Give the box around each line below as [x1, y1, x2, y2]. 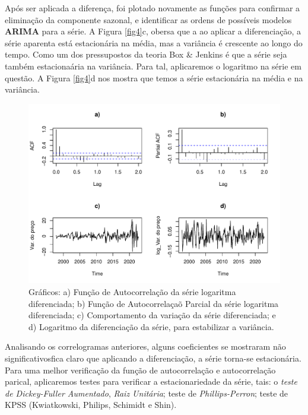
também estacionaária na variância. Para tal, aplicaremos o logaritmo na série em [5, 59, 301, 72]
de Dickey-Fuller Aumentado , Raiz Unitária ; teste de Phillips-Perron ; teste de [5, 387, 288, 399]
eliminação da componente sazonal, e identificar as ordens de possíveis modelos [5, 13, 292, 26]
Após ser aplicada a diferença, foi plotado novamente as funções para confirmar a [5, 2, 300, 14]
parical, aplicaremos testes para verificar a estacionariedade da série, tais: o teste [5, 375, 297, 388]
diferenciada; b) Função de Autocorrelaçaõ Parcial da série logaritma [28, 297, 279, 309]
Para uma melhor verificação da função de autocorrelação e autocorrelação [5, 363, 276, 376]
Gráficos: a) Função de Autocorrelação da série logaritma [28, 286, 236, 298]
